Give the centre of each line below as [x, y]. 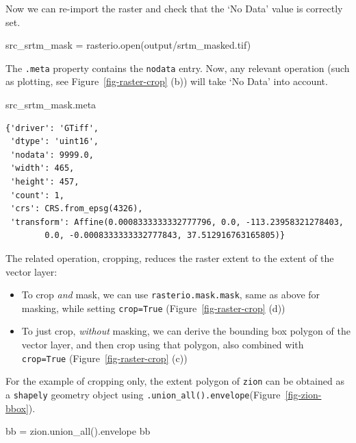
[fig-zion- [303, 394]
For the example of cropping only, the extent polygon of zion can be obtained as [175, 381]
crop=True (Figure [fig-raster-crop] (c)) [104, 358]
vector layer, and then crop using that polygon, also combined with [163, 345]
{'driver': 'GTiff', [52, 128]
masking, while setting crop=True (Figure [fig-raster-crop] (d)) [153, 308]
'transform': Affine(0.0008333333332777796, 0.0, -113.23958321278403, [177, 222]
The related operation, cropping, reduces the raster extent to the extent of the [170, 258]
